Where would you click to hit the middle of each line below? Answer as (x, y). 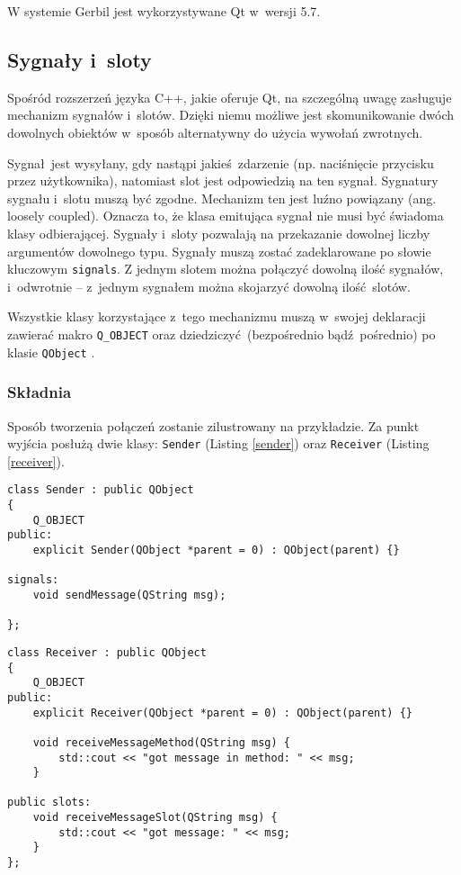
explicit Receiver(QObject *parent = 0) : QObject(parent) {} (223, 713)
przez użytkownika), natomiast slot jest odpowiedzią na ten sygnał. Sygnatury (223, 180)
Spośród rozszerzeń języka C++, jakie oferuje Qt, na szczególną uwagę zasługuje (230, 97)
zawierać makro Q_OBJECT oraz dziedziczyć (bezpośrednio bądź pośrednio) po (222, 334)
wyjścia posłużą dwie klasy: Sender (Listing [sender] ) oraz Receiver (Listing (218, 443)
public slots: (49, 803)
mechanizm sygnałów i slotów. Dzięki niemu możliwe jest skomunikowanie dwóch (231, 115)
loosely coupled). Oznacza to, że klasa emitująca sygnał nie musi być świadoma (226, 216)
